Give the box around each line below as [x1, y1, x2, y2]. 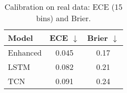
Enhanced [8, 47, 42, 58]
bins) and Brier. [36, 12, 91, 24]
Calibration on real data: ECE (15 [4, 1, 123, 12]
